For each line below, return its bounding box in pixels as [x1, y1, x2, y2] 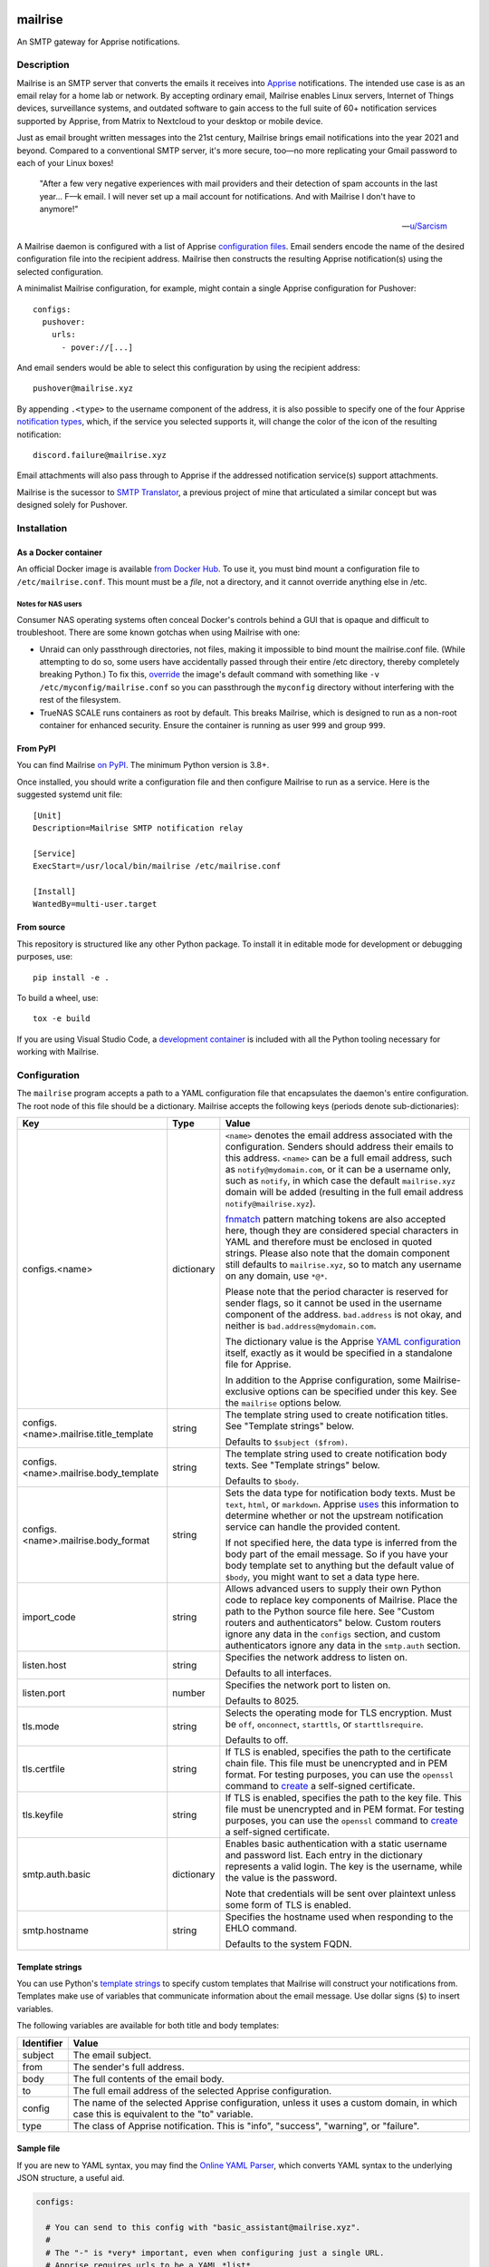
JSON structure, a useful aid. [16, 2172, 125, 2183]
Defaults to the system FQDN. [225, 1938, 352, 1950]
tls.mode [22, 1720, 60, 1732]
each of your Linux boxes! [16, 158, 114, 168]
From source [16, 921, 66, 933]
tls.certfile [22, 1763, 65, 1775]
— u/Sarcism [401, 220, 447, 231]
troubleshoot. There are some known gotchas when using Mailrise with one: [16, 627, 301, 638]
